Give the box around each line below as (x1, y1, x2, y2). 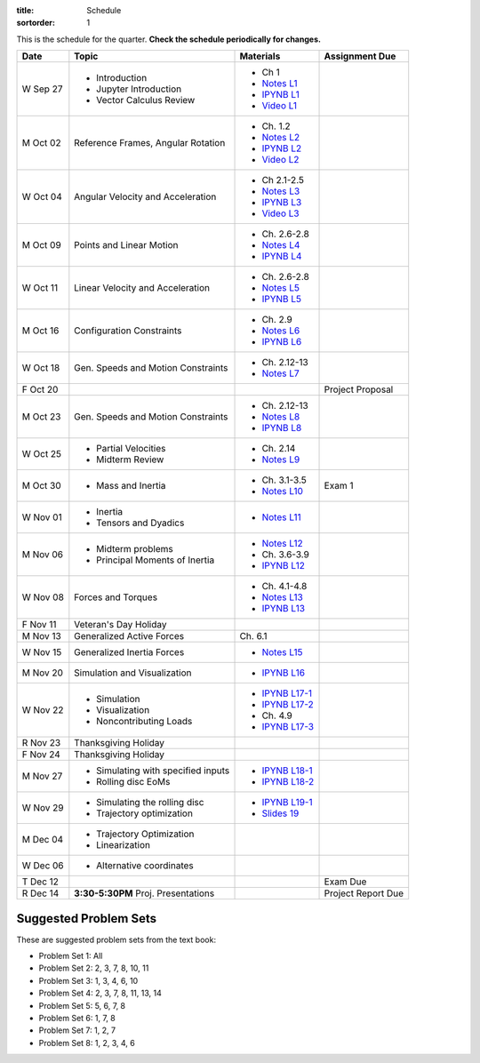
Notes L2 (261, 132, 300, 144)
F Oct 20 (21, 383, 59, 396)
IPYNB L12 (261, 560, 306, 572)
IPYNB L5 (261, 293, 302, 306)
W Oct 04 (21, 191, 62, 204)
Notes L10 (261, 485, 304, 498)
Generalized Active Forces (74, 630, 185, 643)
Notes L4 (261, 239, 300, 252)
